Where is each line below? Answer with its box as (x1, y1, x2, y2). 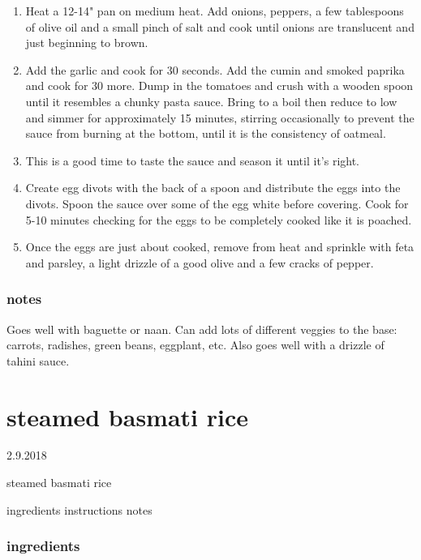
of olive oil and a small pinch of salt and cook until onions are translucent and (25, 18, 415, 35)
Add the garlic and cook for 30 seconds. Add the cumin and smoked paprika (25, 61, 405, 78)
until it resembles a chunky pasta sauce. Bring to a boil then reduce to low (25, 92, 397, 109)
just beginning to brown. (25, 34, 148, 51)
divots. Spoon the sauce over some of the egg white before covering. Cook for (25, 195, 409, 212)
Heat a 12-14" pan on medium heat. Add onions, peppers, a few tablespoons (25, 2, 404, 19)
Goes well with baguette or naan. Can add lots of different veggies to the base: (6, 320, 397, 337)
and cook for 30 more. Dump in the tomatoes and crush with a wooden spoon (25, 77, 414, 94)
